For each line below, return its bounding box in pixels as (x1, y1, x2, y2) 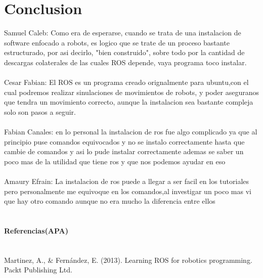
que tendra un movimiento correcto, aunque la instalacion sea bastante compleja (4, 97, 253, 107)
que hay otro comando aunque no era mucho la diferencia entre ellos (4, 196, 215, 206)
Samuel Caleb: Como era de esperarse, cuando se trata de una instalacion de (4, 27, 241, 38)
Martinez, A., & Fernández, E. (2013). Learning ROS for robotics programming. (4, 254, 252, 265)
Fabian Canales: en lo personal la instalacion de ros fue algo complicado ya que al (4, 126, 257, 137)
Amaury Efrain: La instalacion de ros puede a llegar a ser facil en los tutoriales (4, 176, 249, 187)
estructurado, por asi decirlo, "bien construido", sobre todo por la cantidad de (4, 47, 245, 58)
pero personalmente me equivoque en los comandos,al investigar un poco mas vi (4, 186, 251, 196)
